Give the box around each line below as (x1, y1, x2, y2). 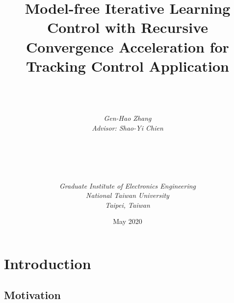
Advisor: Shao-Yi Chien (92, 123, 163, 133)
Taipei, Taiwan (105, 199, 150, 210)
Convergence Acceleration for (26, 36, 229, 56)
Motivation (4, 287, 61, 302)
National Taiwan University (86, 190, 169, 200)
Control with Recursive (47, 17, 208, 37)
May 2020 (113, 216, 142, 226)
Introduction (4, 253, 91, 273)
